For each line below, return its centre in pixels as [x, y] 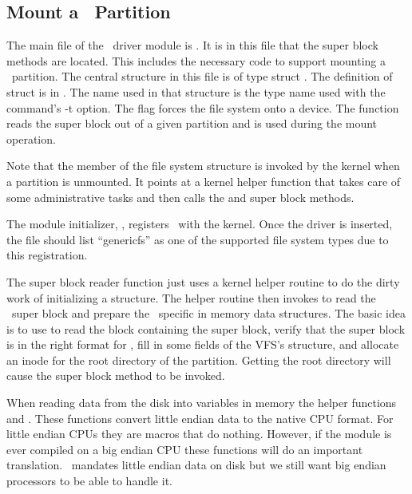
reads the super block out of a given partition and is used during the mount [192, 123]
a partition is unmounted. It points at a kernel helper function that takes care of [204, 181]
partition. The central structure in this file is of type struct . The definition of [202, 76]
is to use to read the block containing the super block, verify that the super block [206, 328]
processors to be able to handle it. [89, 481]
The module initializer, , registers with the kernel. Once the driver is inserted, [200, 224]
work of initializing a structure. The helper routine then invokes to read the [191, 297]
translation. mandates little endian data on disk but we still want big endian [196, 465]
